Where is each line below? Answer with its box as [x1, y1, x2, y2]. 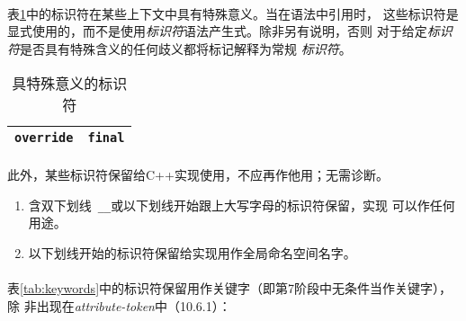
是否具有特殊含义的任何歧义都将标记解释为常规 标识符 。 [20, 39, 352, 58]
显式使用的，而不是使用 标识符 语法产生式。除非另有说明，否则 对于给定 [7, 22, 427, 40]
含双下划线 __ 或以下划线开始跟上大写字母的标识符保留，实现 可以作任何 [28, 195, 455, 214]
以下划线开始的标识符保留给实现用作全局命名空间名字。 [28, 243, 356, 262]
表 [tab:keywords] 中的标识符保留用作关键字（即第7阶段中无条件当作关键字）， [7, 279, 453, 297]
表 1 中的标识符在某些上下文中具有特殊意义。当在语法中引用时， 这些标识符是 [7, 4, 459, 22]
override [14, 130, 74, 146]
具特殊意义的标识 [12, 73, 128, 94]
